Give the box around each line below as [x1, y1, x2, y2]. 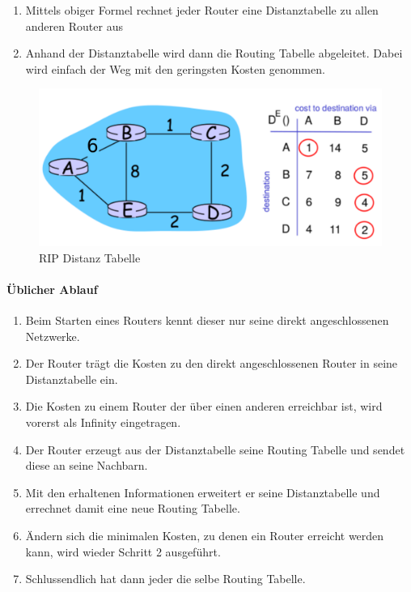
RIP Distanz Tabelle [39, 249, 141, 266]
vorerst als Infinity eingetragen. [25, 413, 181, 430]
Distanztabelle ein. [25, 370, 118, 387]
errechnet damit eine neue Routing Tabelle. [25, 500, 240, 517]
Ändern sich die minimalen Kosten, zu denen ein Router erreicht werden [25, 526, 384, 543]
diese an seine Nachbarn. [25, 457, 148, 474]
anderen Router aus [25, 17, 123, 34]
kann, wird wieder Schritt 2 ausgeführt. [25, 543, 221, 560]
